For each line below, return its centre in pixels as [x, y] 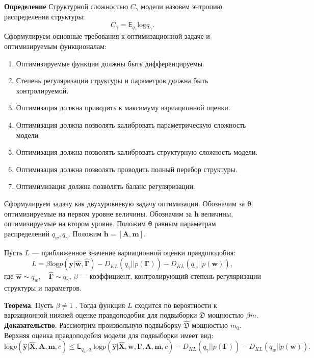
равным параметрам [185, 223]
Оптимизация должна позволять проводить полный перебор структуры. [127, 169]
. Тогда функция [100, 305]
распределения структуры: [45, 17]
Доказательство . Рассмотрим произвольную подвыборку [93, 325]
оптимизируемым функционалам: [55, 46]
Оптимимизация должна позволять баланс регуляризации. [106, 186]
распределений [27, 233]
